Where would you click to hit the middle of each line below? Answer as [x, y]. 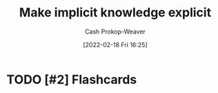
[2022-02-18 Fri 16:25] [115, 44]
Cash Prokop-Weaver [115, 31]
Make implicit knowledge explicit [115, 13]
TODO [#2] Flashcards [72, 79]
